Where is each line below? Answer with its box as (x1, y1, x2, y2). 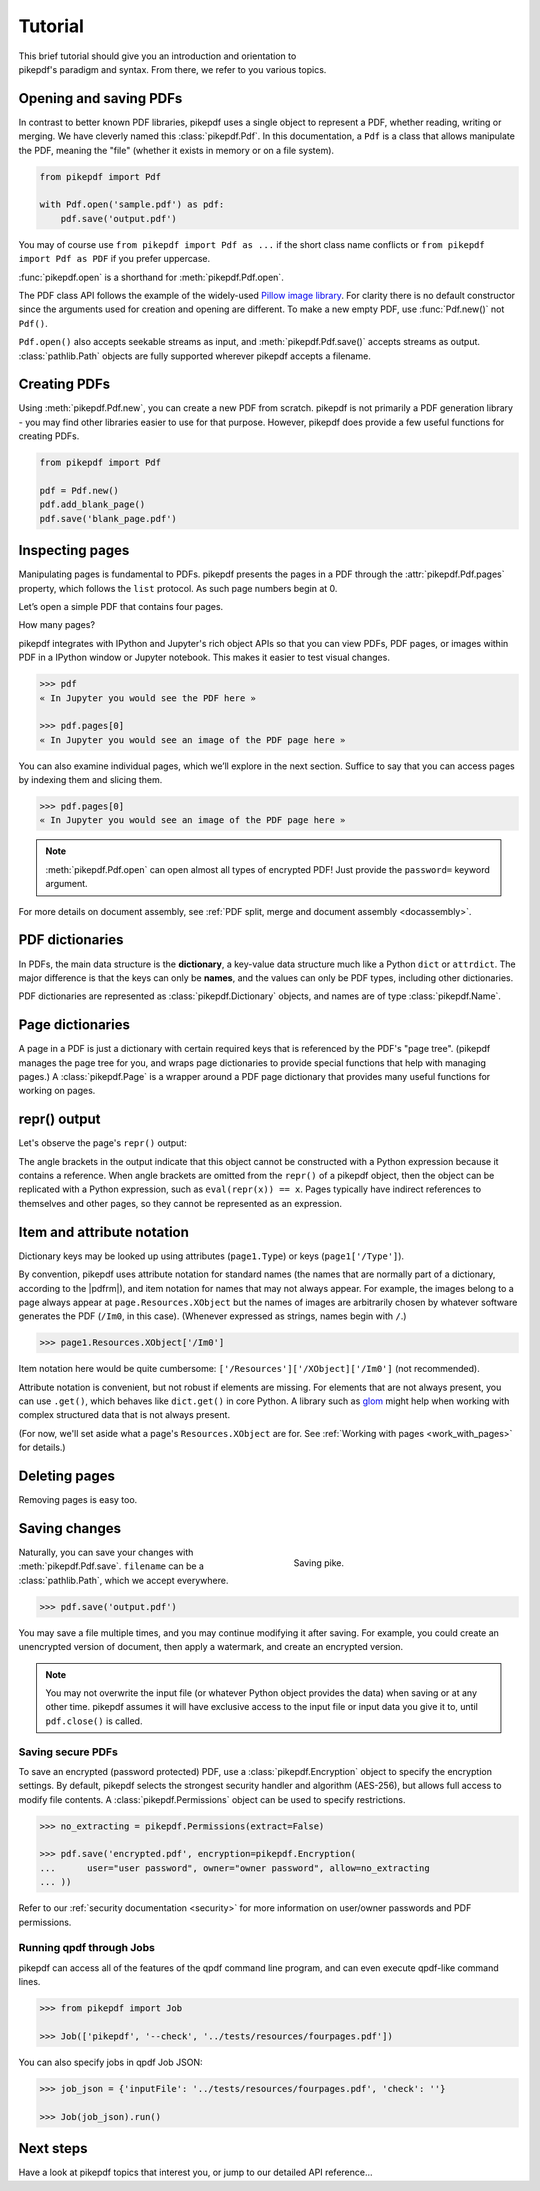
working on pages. (18, 1085, 96, 1097)
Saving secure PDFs (18, 1745, 119, 1759)
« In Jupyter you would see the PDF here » (39, 692, 257, 704)
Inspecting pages (18, 542, 130, 559)
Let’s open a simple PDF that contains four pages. (18, 601, 224, 613)
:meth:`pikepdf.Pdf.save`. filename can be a (18, 1560, 205, 1572)
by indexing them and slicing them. (18, 774, 163, 786)
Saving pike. (293, 1556, 345, 1569)
